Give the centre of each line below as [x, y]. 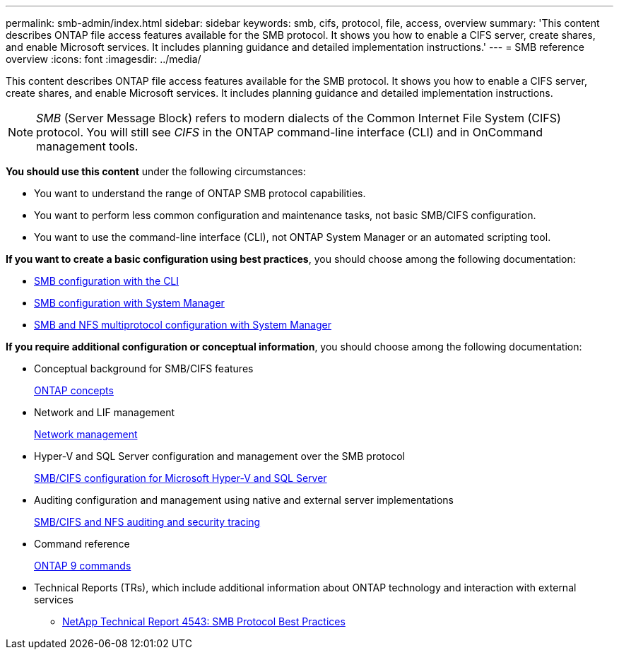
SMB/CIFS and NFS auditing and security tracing [147, 522]
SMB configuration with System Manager [129, 303]
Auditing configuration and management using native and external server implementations [244, 500]
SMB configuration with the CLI [107, 281]
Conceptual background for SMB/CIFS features [144, 368]
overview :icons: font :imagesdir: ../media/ [104, 59]
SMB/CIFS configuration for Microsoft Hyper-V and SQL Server [181, 478]
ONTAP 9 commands [83, 566]
